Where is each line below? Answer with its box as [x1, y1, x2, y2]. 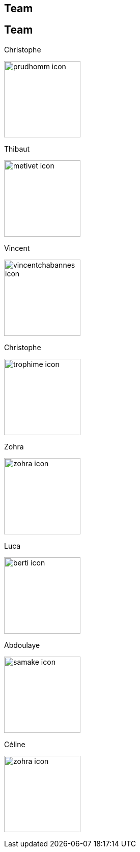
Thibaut [4, 144, 30, 153]
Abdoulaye [4, 640, 40, 649]
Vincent [4, 243, 30, 252]
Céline [4, 740, 25, 749]
